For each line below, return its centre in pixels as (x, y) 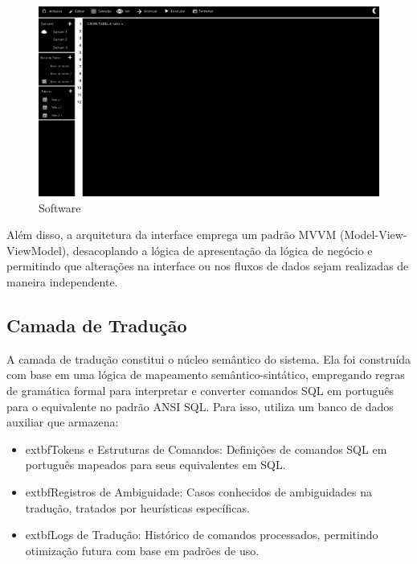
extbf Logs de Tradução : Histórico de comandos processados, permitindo (202, 535)
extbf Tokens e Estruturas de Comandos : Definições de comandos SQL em (206, 449)
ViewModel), (38, 250)
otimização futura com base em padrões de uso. (142, 550)
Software (60, 207)
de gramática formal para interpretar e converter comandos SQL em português (200, 390)
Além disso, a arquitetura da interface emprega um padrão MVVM (172, 235)
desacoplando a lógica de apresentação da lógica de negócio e (223, 250)
